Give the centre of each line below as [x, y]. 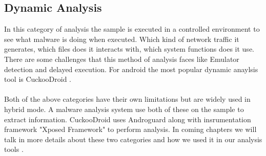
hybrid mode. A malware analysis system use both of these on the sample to [124, 109]
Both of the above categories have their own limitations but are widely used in [127, 99]
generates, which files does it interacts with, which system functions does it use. [129, 49]
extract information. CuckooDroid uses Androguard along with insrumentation [128, 119]
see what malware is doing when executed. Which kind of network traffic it [122, 39]
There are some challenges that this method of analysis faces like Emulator [122, 59]
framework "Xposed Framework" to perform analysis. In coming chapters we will [130, 129]
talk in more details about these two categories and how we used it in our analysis [133, 139]
